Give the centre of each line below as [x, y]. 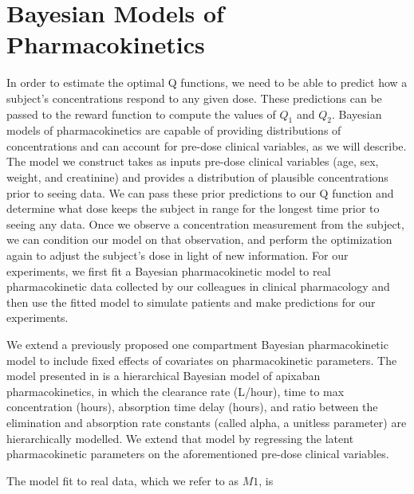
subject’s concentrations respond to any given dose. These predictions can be [194, 98]
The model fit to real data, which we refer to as [123, 480]
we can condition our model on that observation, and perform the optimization [199, 239]
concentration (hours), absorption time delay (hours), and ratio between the [192, 407]
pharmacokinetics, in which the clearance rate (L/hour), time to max [175, 391]
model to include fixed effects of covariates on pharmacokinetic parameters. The [202, 360]
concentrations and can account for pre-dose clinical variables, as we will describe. [207, 145]
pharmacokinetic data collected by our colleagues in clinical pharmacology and [198, 286]
